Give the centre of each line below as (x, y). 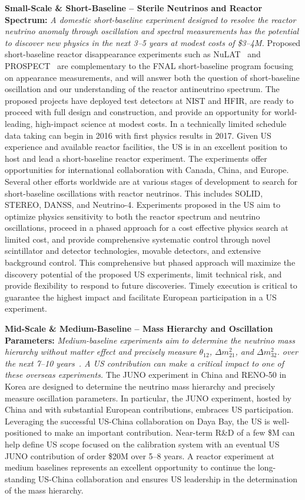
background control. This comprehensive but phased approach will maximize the (150, 262)
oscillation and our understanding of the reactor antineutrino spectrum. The (142, 89)
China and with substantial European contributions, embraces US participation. (149, 409)
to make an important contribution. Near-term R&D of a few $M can (170, 432)
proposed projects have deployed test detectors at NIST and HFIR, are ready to (149, 100)
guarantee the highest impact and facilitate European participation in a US (141, 297)
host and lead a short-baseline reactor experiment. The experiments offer (136, 158)
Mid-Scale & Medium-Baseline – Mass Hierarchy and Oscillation (139, 329)
